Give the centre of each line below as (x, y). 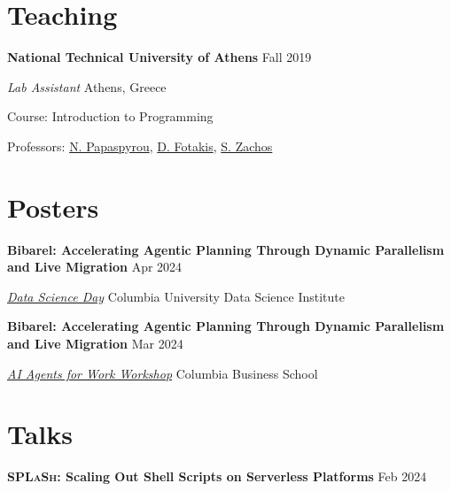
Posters (53, 207)
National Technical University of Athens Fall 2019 (159, 57)
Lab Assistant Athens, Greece (87, 86)
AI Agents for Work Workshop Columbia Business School (163, 373)
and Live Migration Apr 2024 (95, 267)
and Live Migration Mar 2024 (95, 343)
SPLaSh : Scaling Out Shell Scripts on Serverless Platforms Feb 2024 (217, 476)
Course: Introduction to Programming (110, 116)
